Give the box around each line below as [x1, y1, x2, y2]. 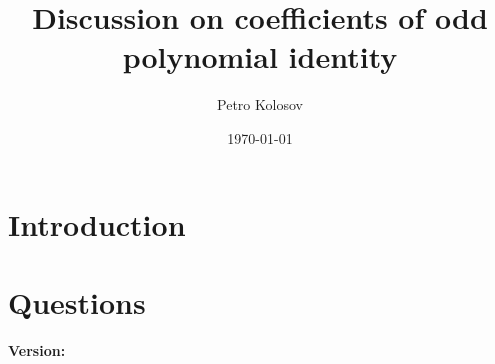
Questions [8, 281, 146, 322]
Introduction [8, 203, 186, 244]
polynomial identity [122, 36, 398, 77]
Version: [8, 339, 66, 360]
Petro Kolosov [217, 94, 303, 115]
